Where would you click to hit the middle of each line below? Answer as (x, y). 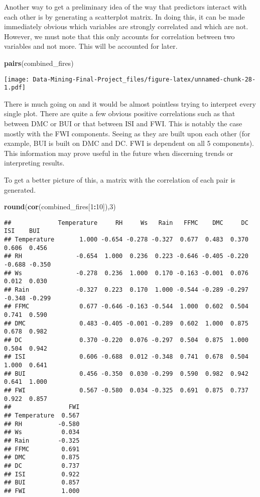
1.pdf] (15, 88)
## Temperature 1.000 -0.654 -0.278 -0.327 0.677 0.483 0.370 (126, 240)
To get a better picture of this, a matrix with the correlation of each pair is (120, 180)
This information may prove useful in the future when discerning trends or (119, 153)
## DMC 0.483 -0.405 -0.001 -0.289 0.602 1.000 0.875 (126, 323)
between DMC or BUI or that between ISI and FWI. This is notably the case (123, 123)
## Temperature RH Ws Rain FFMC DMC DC (126, 223)
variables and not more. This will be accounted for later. (91, 46)
